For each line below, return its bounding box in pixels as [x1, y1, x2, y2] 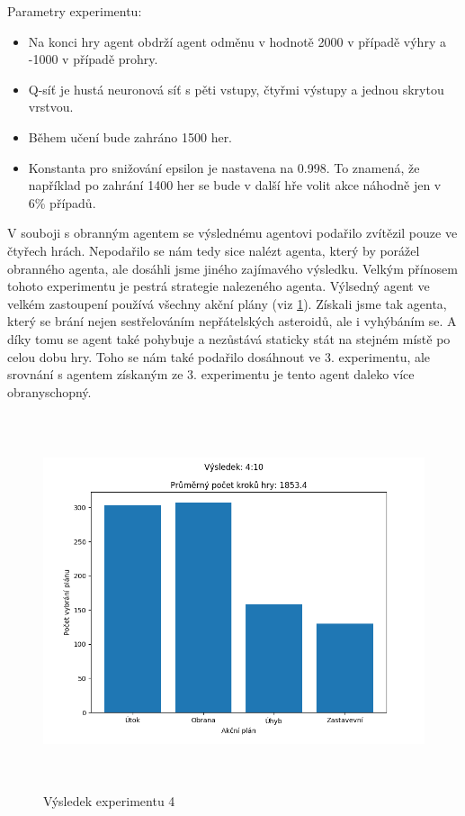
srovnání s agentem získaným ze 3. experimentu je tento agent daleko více [7, 365, 415, 384]
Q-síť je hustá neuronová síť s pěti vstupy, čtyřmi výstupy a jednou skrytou [28, 79, 444, 98]
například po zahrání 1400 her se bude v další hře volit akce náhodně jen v [28, 176, 442, 195]
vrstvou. [28, 97, 74, 116]
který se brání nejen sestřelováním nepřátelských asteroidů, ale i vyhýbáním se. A [7, 312, 457, 331]
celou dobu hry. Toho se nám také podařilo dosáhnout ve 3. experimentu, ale [7, 347, 431, 366]
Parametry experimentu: [7, 2, 142, 20]
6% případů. [28, 193, 96, 212]
